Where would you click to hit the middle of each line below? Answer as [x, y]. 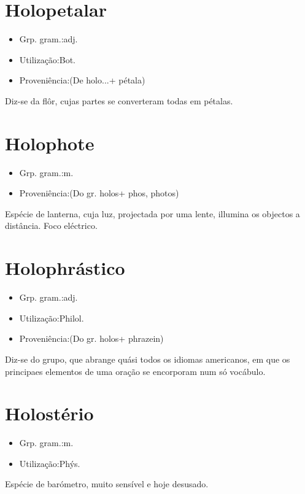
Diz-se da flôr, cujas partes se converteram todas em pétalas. [119, 100]
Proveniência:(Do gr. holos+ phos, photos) [99, 193]
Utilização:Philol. [52, 318]
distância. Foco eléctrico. [51, 226]
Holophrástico [65, 268]
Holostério [49, 413]
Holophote [50, 143]
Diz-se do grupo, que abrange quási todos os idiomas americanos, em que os [148, 359]
